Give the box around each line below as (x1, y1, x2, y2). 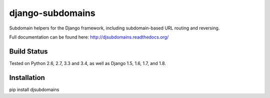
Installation (9, 73, 45, 82)
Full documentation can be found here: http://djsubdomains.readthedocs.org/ (9, 34, 169, 40)
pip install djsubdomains (9, 86, 59, 92)
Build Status (9, 47, 48, 55)
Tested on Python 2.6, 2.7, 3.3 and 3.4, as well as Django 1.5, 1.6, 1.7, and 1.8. (9, 60, 166, 66)
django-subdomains (9, 7, 95, 18)
